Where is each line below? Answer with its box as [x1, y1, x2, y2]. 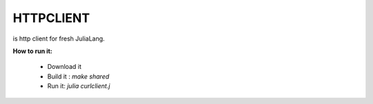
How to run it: [12, 47, 53, 55]
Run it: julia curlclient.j [47, 82, 111, 90]
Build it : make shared [47, 72, 110, 81]
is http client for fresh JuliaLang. [12, 34, 105, 43]
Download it [47, 63, 82, 71]
